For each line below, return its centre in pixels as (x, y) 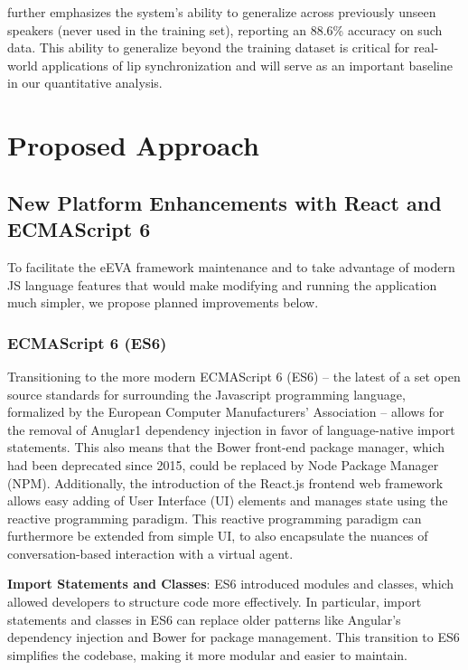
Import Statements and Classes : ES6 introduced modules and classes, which (231, 584)
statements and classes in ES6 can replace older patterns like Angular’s (204, 619)
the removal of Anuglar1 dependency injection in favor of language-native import (231, 429)
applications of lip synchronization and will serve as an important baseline (247, 65)
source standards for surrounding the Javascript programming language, (206, 394)
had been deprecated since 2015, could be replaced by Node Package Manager (223, 464)
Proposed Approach (133, 145)
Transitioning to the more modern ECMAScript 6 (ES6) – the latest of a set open (234, 376)
